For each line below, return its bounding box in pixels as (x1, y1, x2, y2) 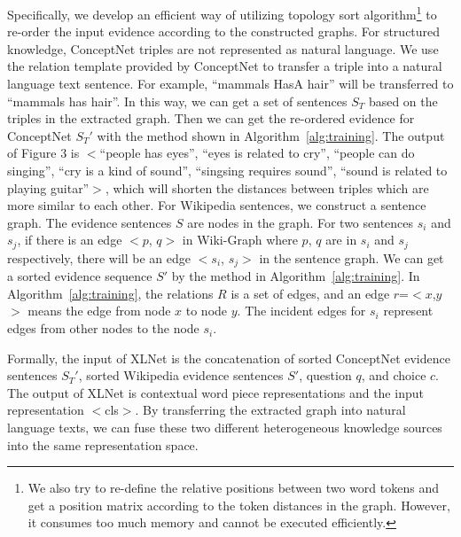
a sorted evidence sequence (7, 267, 152, 285)
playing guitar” (7, 178, 90, 197)
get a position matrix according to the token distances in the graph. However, (27, 495, 450, 514)
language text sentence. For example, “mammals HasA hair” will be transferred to (7, 74, 454, 93)
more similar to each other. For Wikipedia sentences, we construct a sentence (7, 196, 426, 214)
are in (325, 230, 357, 249)
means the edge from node (27, 301, 171, 320)
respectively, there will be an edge (7, 248, 191, 267)
